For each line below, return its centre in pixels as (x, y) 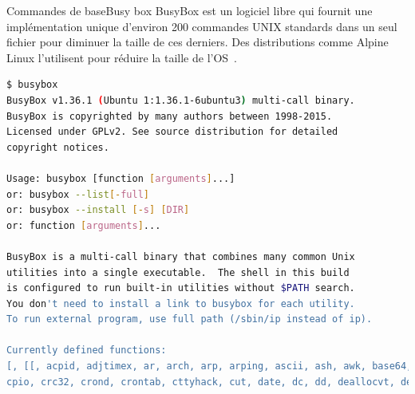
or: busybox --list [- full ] (78, 194)
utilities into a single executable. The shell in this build (178, 272)
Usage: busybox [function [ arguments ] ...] (121, 178)
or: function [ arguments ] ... (84, 225)
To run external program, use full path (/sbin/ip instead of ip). (190, 319)
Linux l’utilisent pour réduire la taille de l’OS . (122, 57)
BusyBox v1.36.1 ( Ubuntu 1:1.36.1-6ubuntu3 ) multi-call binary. (181, 100)
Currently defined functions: (87, 351)
